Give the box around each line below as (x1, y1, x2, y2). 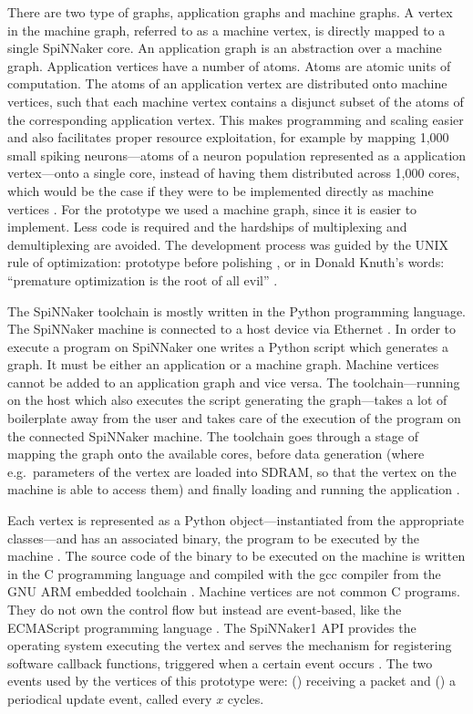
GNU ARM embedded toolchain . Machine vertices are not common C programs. (7, 582, 460, 601)
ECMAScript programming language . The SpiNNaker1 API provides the (7, 617, 416, 636)
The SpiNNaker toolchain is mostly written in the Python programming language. (7, 301, 466, 320)
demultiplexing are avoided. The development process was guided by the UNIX (7, 234, 449, 254)
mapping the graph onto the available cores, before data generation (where (7, 444, 425, 463)
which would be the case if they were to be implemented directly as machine (7, 181, 434, 200)
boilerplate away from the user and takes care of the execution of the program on (7, 409, 461, 428)
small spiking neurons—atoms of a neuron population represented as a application (7, 145, 467, 164)
